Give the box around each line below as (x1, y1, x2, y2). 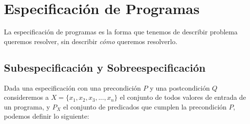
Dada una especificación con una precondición (4, 82, 141, 93)
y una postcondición (150, 82, 210, 93)
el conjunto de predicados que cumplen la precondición (63, 101, 227, 111)
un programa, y (4, 101, 50, 111)
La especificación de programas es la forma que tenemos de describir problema (4, 27, 238, 37)
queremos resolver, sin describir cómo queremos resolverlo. (4, 36, 177, 46)
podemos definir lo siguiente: (4, 111, 89, 121)
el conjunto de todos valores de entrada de (119, 92, 246, 102)
